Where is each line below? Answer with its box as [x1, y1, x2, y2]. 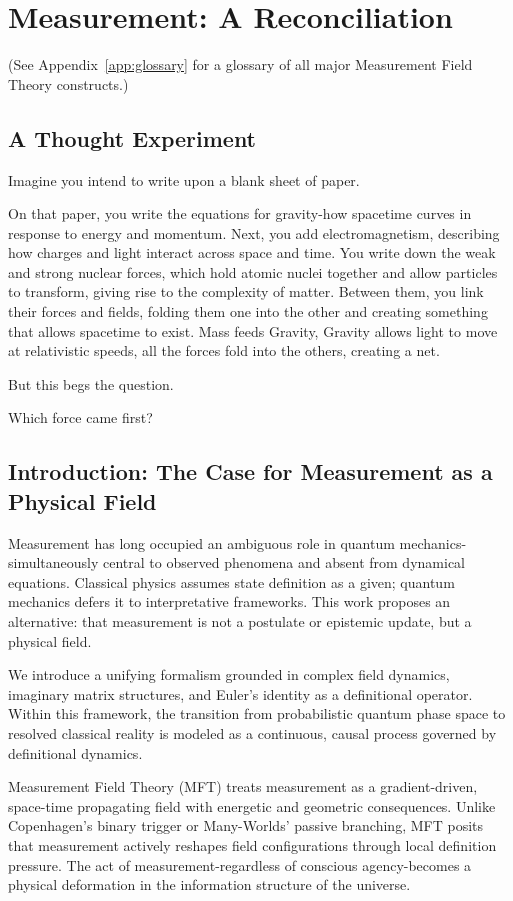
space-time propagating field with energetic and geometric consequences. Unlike [8, 795, 496, 816]
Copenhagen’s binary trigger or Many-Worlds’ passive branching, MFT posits [8, 815, 484, 836]
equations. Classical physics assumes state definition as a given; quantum [8, 571, 455, 592]
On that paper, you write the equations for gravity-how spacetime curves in [8, 203, 472, 224]
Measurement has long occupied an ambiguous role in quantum [8, 532, 395, 553]
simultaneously [8, 552, 99, 573]
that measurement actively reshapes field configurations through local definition [8, 834, 497, 855]
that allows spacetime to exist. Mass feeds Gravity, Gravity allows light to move [8, 320, 498, 341]
